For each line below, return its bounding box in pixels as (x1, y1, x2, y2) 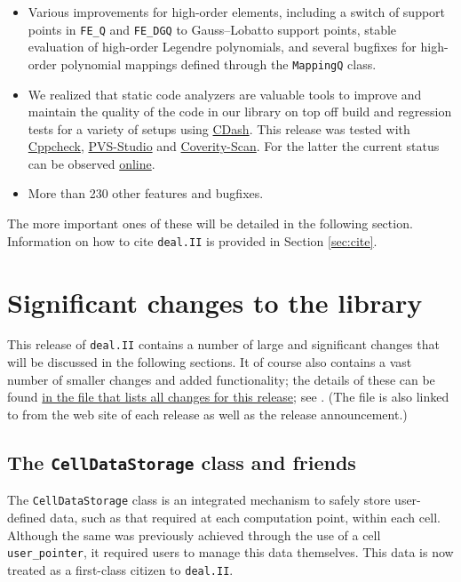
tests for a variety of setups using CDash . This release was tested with (28, 119, 410, 138)
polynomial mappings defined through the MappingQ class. (60, 54, 377, 73)
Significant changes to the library (7, 283, 423, 320)
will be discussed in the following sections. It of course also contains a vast (7, 353, 412, 371)
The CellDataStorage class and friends (7, 448, 356, 475)
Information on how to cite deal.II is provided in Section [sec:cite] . (7, 231, 378, 250)
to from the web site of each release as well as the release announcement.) (7, 404, 408, 423)
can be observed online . (28, 154, 155, 172)
